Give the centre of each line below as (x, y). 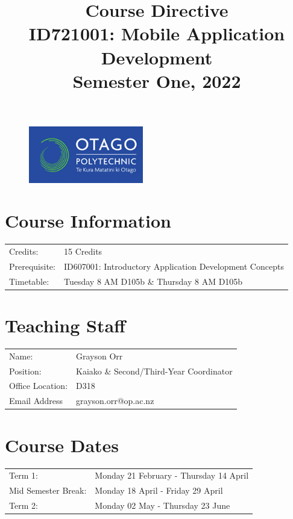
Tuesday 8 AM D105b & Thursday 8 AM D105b (153, 281)
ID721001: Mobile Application (157, 33)
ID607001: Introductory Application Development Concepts (174, 266)
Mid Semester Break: (48, 490)
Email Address (36, 401)
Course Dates (62, 445)
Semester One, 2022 (157, 80)
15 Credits (83, 251)
